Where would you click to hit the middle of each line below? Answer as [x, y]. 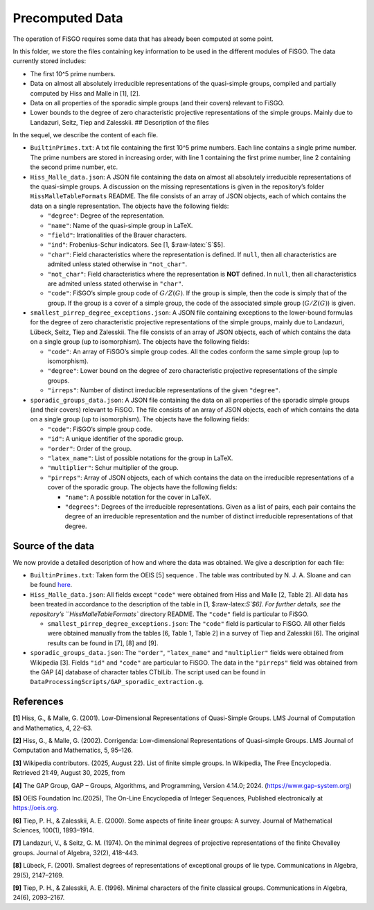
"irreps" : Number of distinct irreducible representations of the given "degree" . [164, 390]
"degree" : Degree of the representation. [106, 216]
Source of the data [54, 546]
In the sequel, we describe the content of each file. [86, 135]
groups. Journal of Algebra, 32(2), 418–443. [75, 852]
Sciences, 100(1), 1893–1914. [53, 830]
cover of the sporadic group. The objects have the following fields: [142, 487]
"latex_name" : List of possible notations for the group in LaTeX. [140, 458]
